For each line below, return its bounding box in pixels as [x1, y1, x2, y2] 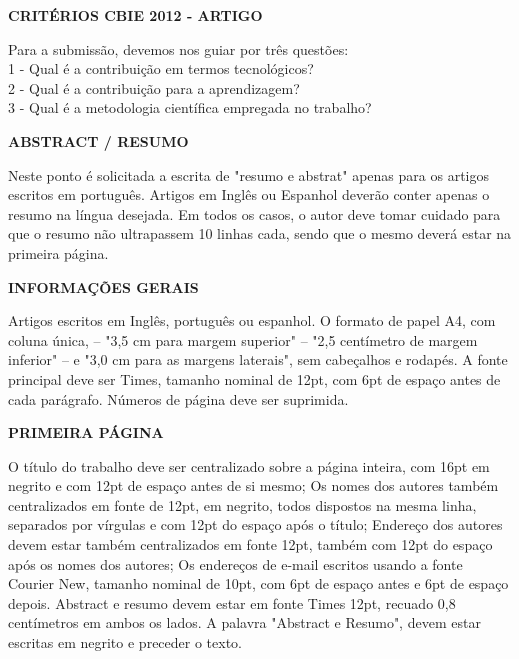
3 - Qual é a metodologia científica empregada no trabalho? [8, 97, 372, 118]
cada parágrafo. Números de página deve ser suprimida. [8, 388, 349, 409]
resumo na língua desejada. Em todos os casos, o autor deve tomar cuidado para [8, 203, 501, 224]
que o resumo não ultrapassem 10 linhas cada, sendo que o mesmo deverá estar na [8, 223, 512, 244]
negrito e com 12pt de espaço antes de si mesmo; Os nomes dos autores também [8, 475, 499, 496]
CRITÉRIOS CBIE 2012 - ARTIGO [8, 5, 263, 25]
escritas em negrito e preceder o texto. [8, 632, 242, 653]
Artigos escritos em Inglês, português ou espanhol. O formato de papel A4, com [8, 310, 496, 331]
